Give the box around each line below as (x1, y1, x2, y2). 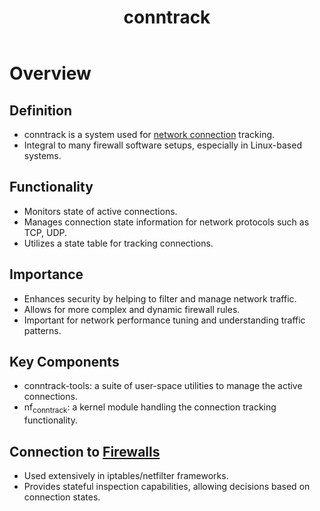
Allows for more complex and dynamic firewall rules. (23, 303, 241, 315)
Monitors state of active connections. (23, 205, 178, 217)
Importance (9, 266, 84, 283)
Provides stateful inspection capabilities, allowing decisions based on (23, 481, 311, 493)
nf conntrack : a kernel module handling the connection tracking (23, 401, 277, 416)
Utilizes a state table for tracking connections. (23, 237, 214, 249)
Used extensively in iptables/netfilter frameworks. (23, 470, 229, 482)
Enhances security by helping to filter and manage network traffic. (23, 292, 297, 305)
